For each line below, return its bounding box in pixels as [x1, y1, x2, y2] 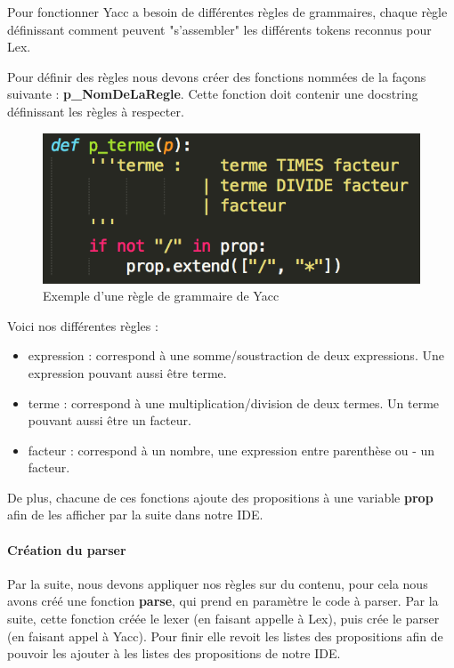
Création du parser [7, 540, 126, 559]
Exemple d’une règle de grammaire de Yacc [43, 286, 280, 305]
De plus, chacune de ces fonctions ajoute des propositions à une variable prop [7, 487, 434, 506]
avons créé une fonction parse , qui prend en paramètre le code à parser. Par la [7, 592, 439, 610]
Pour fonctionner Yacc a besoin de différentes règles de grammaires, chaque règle [7, 3, 448, 20]
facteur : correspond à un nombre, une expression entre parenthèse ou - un [28, 440, 435, 459]
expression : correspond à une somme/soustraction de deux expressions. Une [28, 346, 444, 365]
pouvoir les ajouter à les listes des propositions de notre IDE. [7, 644, 341, 663]
